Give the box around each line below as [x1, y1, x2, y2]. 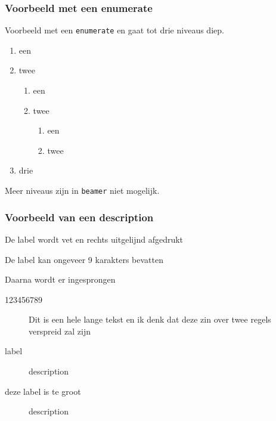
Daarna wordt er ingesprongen [5, 273, 116, 286]
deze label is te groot [5, 385, 81, 397]
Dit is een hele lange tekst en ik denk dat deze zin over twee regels [29, 313, 271, 326]
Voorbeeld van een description [5, 209, 154, 224]
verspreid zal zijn [29, 324, 91, 337]
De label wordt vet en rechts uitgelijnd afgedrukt [5, 233, 184, 245]
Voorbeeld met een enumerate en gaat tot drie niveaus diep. [5, 24, 224, 36]
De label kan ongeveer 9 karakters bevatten [5, 253, 163, 265]
